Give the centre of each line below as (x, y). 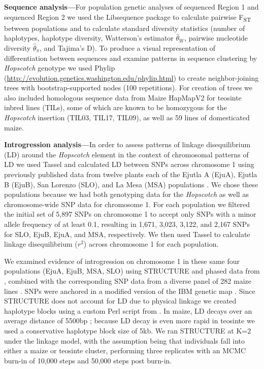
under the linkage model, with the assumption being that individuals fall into (125, 340)
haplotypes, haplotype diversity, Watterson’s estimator (89, 38)
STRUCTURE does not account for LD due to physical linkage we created (120, 301)
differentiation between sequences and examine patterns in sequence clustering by (131, 58)
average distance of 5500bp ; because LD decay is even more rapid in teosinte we (129, 321)
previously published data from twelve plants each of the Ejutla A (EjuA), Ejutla (131, 174)
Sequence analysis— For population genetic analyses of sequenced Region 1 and (131, 7)
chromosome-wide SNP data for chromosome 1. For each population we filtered (127, 204)
